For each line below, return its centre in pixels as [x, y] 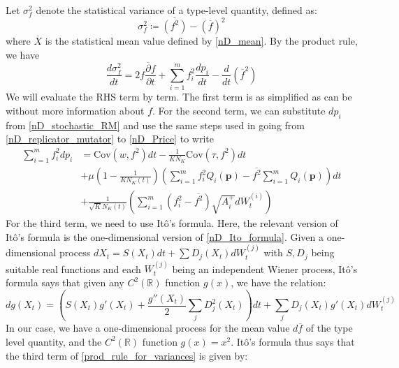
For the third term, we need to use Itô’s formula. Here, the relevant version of [172, 223]
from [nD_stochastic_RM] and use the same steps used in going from [155, 125]
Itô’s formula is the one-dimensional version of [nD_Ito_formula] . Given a [165, 236]
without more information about [75, 110]
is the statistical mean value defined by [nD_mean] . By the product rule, [201, 41]
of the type [329, 328]
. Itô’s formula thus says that [293, 341]
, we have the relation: [278, 282]
